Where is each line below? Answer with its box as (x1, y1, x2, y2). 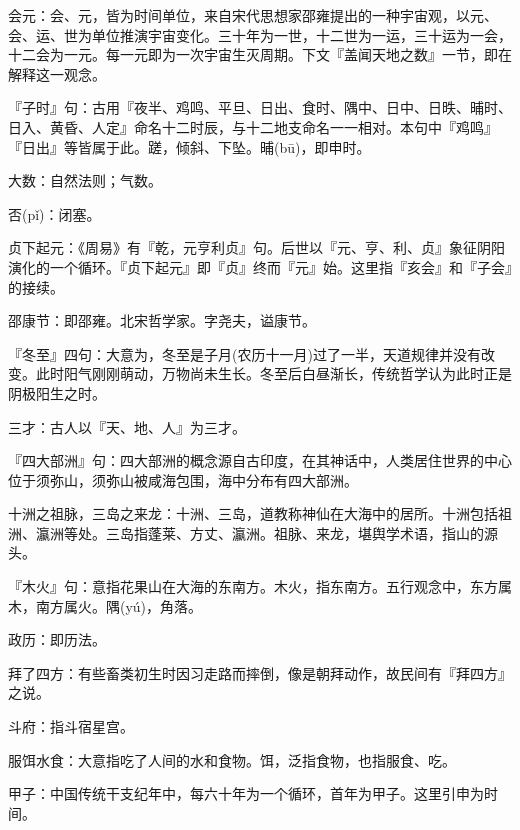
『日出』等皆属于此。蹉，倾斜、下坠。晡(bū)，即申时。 (8, 136, 371, 157)
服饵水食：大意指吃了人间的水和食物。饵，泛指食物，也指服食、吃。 (8, 749, 456, 770)
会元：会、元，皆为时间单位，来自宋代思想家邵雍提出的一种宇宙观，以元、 (8, 5, 498, 25)
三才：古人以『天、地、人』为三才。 (8, 416, 246, 437)
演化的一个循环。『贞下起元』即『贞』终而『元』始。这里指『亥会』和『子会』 (8, 256, 512, 277)
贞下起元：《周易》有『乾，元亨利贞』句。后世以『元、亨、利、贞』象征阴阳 (8, 237, 505, 258)
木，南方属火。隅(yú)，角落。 (8, 595, 203, 616)
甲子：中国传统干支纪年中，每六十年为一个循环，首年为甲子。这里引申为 (8, 783, 484, 804)
